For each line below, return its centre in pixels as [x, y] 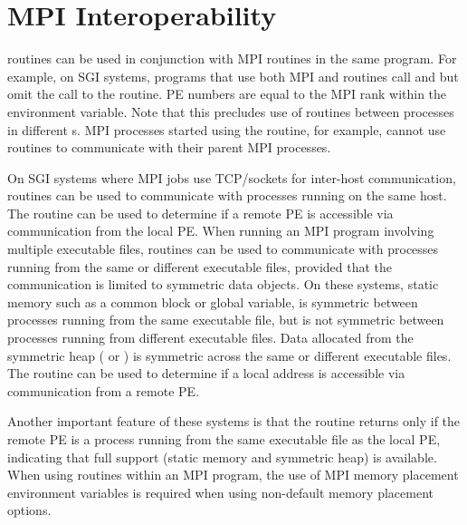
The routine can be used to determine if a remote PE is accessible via [200, 213]
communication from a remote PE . [104, 390]
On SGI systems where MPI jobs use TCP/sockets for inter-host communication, [232, 177]
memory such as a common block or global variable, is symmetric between [213, 301]
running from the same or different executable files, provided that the [200, 266]
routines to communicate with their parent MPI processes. [169, 147]
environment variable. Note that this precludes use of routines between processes [231, 111]
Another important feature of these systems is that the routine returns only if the [234, 421]
